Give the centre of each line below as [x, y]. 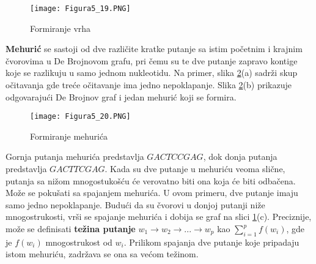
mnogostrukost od [79, 242]
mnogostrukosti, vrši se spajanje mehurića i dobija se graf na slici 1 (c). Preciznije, [159, 217]
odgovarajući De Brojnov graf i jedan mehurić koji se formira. [121, 96]
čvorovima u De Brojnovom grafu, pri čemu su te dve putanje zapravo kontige [152, 60]
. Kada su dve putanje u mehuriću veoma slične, [195, 169]
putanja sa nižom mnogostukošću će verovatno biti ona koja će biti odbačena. [151, 180]
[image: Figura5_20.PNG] [80, 117]
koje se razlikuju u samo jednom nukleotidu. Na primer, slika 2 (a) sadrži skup [152, 73]
